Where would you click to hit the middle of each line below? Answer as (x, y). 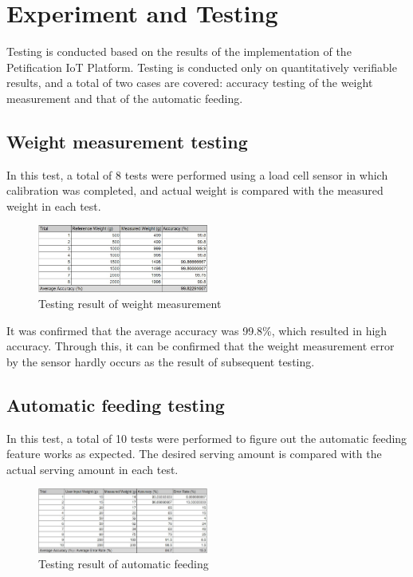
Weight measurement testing (127, 141)
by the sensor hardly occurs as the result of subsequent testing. (161, 361)
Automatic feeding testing (116, 404)
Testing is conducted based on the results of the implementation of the (179, 51)
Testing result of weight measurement (130, 304)
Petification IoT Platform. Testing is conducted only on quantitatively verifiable (202, 67)
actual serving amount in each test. (92, 469)
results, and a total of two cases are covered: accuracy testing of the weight (190, 83)
